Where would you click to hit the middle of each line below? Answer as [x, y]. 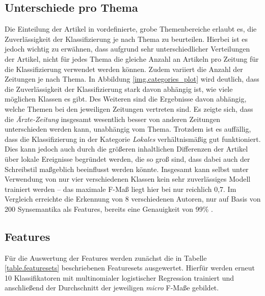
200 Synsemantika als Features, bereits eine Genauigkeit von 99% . [109, 208]
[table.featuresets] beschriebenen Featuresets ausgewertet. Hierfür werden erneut [130, 268]
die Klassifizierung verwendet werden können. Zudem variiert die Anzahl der [124, 69]
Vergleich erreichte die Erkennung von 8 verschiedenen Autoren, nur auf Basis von [133, 199]
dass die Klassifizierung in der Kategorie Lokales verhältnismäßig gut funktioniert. [133, 139]
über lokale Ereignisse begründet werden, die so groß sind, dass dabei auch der [127, 158]
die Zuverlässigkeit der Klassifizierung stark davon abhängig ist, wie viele [119, 89]
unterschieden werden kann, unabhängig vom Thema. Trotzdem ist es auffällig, [128, 129]
